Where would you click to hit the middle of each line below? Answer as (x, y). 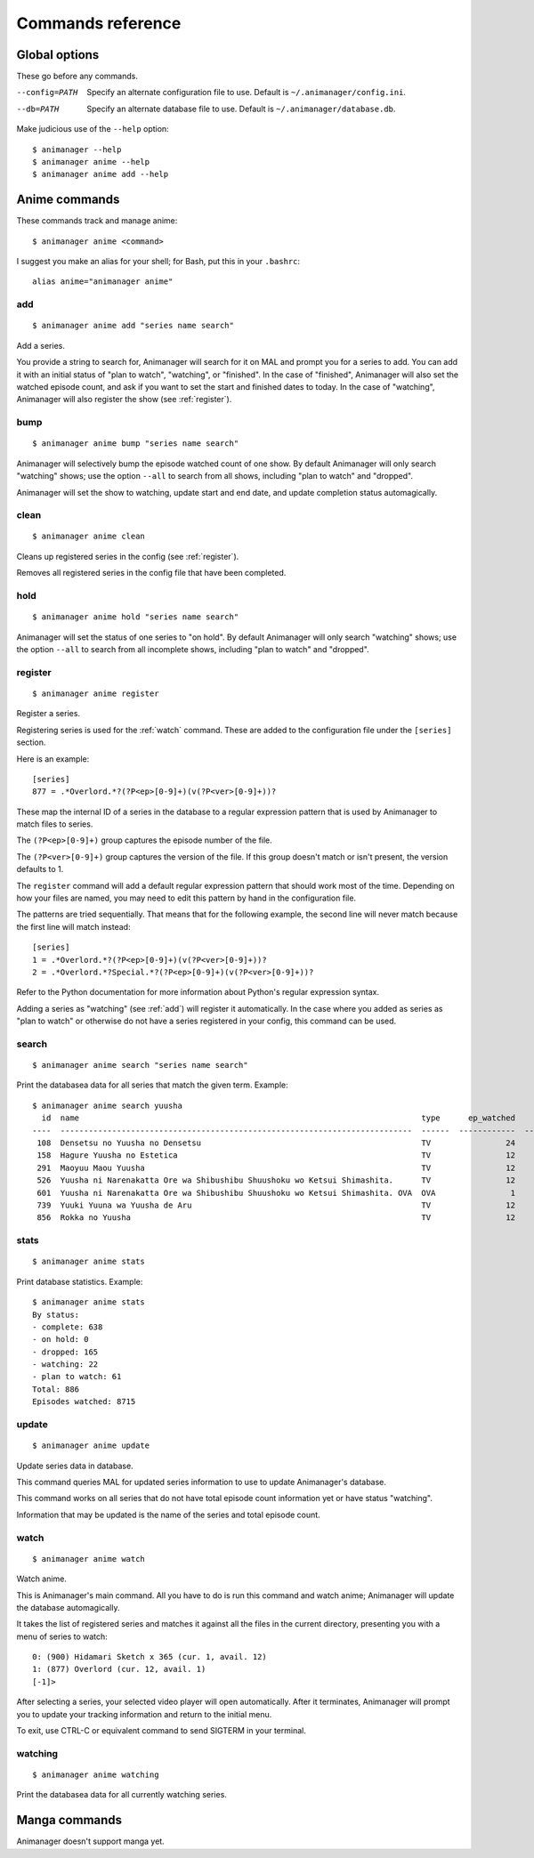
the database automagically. (68, 1607)
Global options (58, 55)
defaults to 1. (40, 869)
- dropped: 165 (65, 1352)
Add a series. (41, 345)
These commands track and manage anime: (97, 221)
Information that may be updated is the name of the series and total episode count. (168, 1515)
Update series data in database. (75, 1466)
